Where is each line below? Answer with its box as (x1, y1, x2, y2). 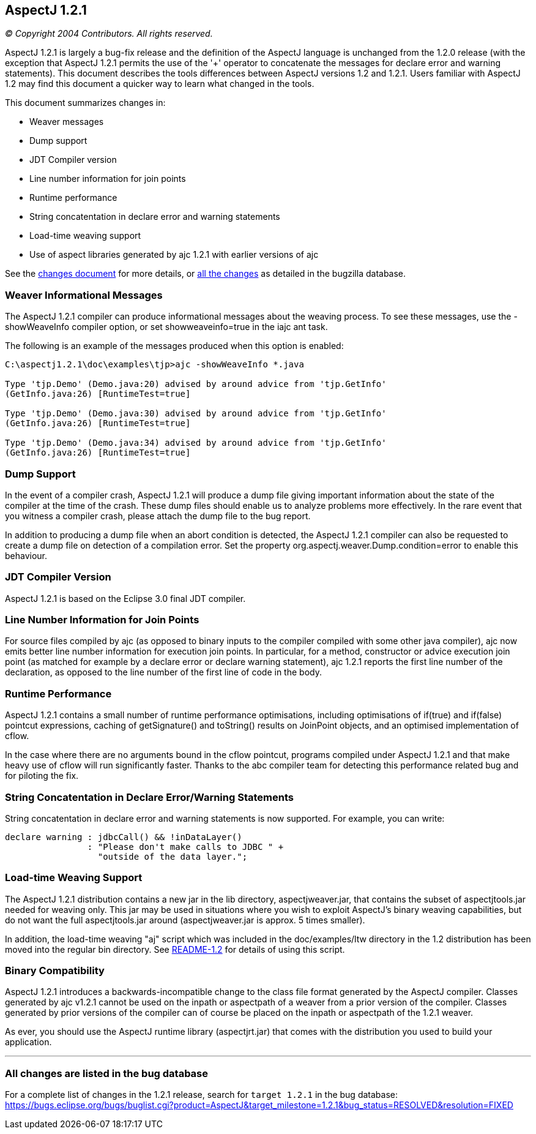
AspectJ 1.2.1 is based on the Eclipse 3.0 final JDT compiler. (5, 593, 246, 604)
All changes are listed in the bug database (5, 1067, 209, 1080)
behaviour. (5, 550, 48, 561)
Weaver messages (29, 116, 104, 127)
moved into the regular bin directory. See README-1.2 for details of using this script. (5, 944, 345, 955)
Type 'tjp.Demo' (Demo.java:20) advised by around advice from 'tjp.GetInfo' (5, 379, 387, 389)
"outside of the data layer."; (97, 851, 248, 862)
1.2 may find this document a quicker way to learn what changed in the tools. (5, 78, 315, 89)
